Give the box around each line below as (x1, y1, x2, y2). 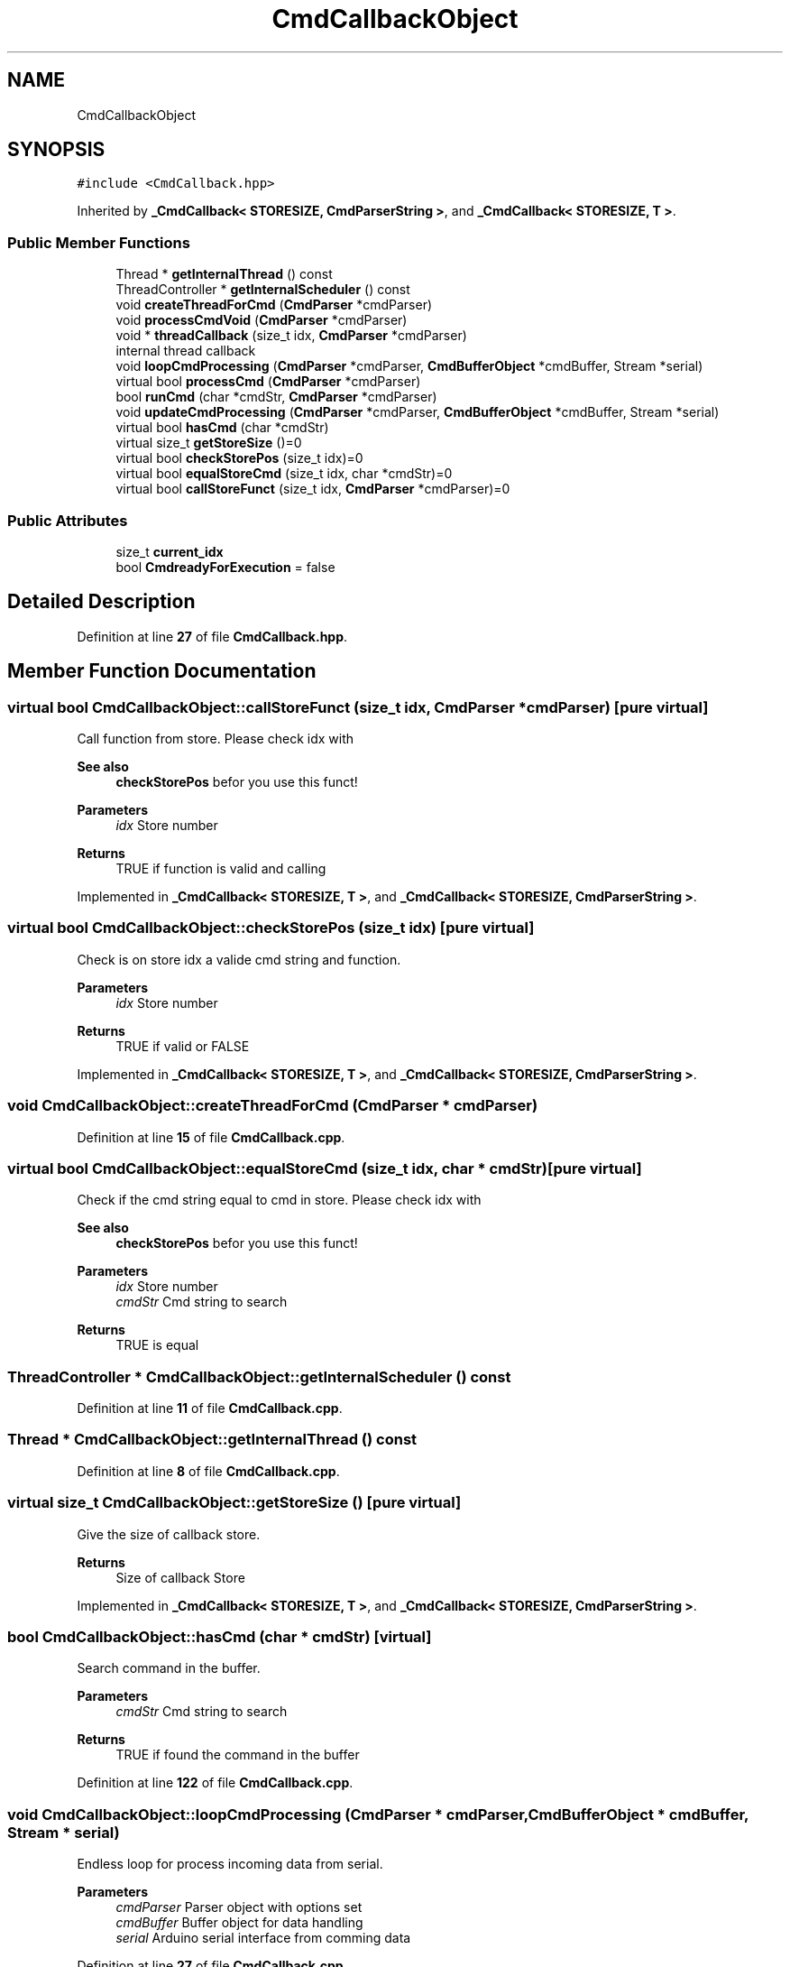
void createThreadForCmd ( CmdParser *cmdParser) (115, 297, 433, 313)
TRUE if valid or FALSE (115, 1038, 250, 1054)
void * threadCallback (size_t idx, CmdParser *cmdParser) (115, 328, 467, 344)
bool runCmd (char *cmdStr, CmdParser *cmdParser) (115, 389, 437, 405)
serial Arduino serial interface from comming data (115, 1930, 411, 1945)
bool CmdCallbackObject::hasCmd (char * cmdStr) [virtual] (7, 1627, 432, 1646)
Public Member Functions (7, 233, 190, 252)
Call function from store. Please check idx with (77, 731, 354, 746)
